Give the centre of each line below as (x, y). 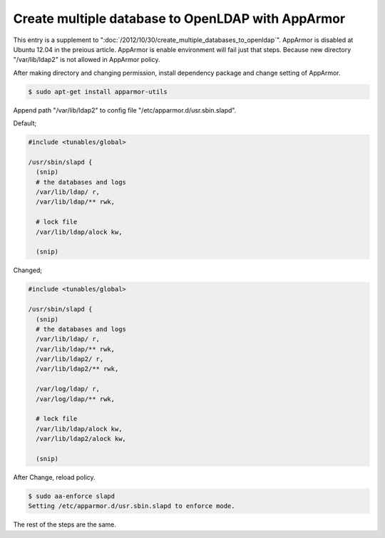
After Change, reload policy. (54, 477)
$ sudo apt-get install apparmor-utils (98, 92)
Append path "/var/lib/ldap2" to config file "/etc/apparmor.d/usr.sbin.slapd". (125, 110)
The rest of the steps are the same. (65, 524)
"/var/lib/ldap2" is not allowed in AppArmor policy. (87, 60)
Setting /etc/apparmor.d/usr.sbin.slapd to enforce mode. (132, 506)
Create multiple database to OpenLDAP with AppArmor (179, 19)
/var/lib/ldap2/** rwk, (77, 369)
